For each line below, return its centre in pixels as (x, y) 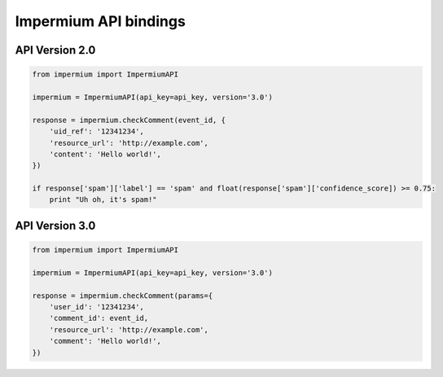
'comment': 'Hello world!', (105, 341)
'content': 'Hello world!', (105, 154)
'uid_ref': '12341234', (96, 132)
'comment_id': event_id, (99, 318)
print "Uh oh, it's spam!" (103, 200)
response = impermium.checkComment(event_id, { (129, 120)
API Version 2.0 (55, 50)
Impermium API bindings (101, 21)
